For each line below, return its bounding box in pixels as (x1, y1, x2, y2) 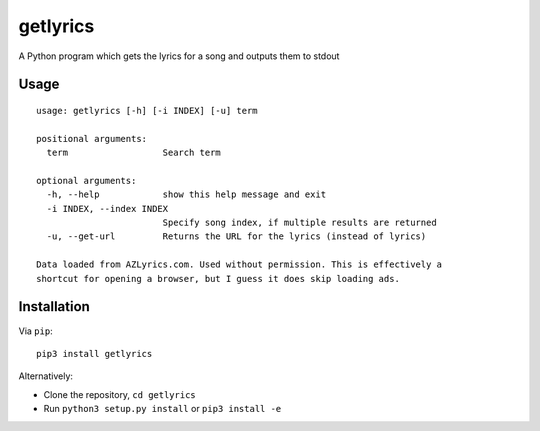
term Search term (46, 147, 222, 159)
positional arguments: (36, 133, 148, 144)
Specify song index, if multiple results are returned (162, 217, 437, 229)
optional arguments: (36, 175, 137, 186)
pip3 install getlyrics (36, 348, 153, 359)
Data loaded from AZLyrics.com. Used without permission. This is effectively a (36, 259, 443, 270)
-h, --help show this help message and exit (46, 189, 327, 200)
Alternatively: (18, 370, 74, 382)
